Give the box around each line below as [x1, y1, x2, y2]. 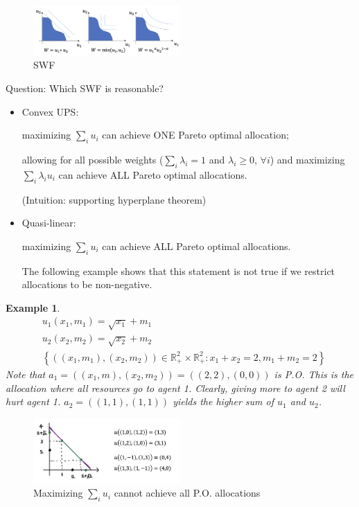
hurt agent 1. [6, 394, 61, 409]
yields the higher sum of [173, 394, 274, 409]
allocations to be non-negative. [21, 277, 152, 292]
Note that [6, 366, 46, 381]
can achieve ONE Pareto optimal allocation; [102, 127, 289, 142]
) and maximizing [270, 152, 345, 166]
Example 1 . [6, 300, 60, 314]
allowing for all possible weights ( [21, 152, 164, 166]
